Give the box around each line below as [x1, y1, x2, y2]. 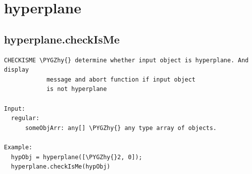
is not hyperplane [46, 86, 107, 93]
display [4, 66, 29, 74]
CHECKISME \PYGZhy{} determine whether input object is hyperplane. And [4, 56, 249, 64]
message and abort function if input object [46, 76, 196, 83]
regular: [11, 115, 40, 122]
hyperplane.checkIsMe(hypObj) [11, 163, 110, 171]
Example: [4, 143, 33, 151]
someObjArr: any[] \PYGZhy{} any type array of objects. [25, 124, 217, 131]
